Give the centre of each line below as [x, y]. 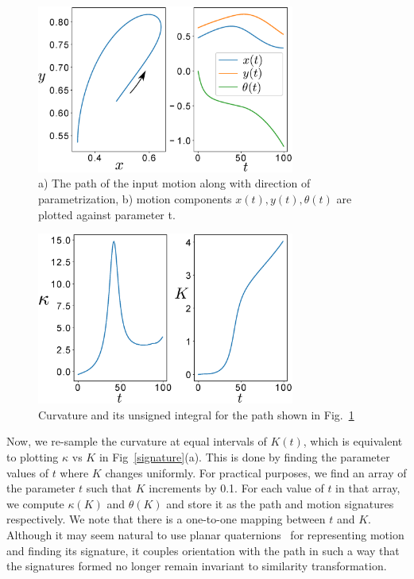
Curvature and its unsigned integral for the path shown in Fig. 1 [196, 414]
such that [109, 488]
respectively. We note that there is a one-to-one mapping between [166, 519]
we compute [35, 503]
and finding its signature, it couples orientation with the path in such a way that [203, 550]
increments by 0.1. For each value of [236, 488]
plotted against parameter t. [107, 214]
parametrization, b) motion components [135, 198]
